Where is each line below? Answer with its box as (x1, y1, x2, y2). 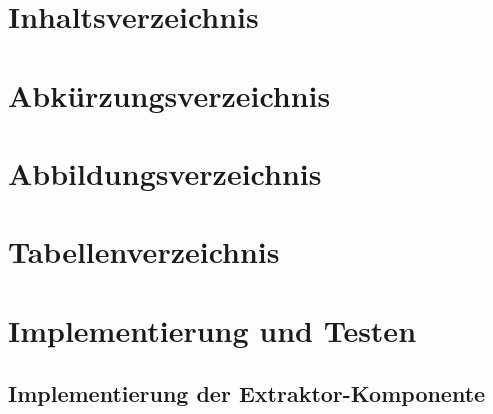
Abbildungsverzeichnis (8, 152, 322, 193)
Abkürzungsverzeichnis (8, 74, 331, 115)
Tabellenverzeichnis (8, 231, 280, 272)
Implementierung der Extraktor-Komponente (8, 378, 486, 409)
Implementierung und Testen (8, 309, 417, 350)
